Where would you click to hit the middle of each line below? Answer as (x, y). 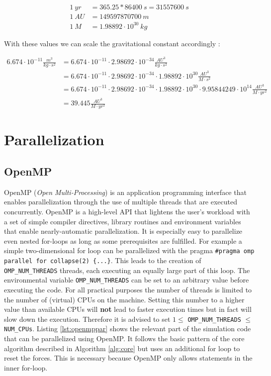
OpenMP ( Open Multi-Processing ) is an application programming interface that (125, 192)
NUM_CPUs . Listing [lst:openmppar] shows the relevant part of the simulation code (128, 329)
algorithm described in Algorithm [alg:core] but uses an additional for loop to (122, 348)
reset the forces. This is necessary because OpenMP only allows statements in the (128, 358)
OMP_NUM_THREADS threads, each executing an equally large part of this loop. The (127, 270)
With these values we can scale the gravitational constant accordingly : (112, 43)
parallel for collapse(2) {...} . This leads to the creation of (103, 260)
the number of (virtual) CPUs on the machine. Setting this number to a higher (124, 299)
